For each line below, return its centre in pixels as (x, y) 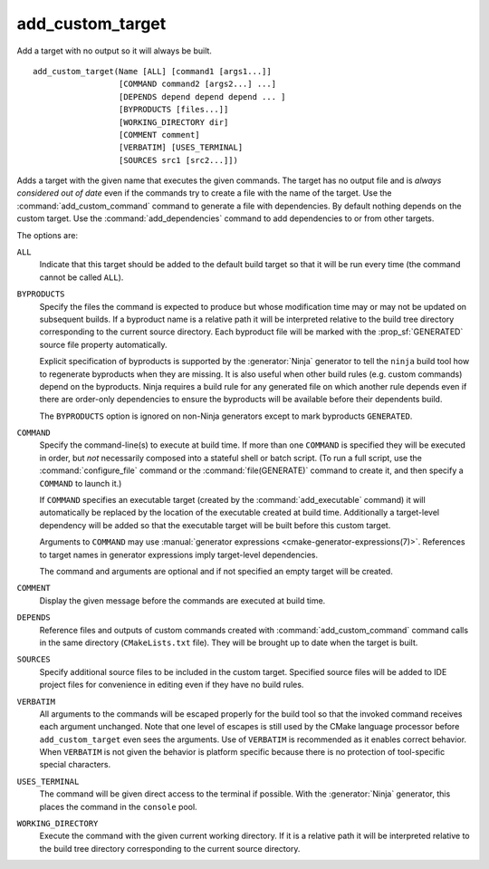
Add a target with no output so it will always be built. (115, 51)
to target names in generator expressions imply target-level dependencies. (179, 555)
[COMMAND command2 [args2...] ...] (197, 84)
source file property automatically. (103, 344)
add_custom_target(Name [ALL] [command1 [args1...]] (152, 71)
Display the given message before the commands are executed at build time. (182, 600)
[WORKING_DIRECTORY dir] (173, 122)
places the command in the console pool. (119, 806)
